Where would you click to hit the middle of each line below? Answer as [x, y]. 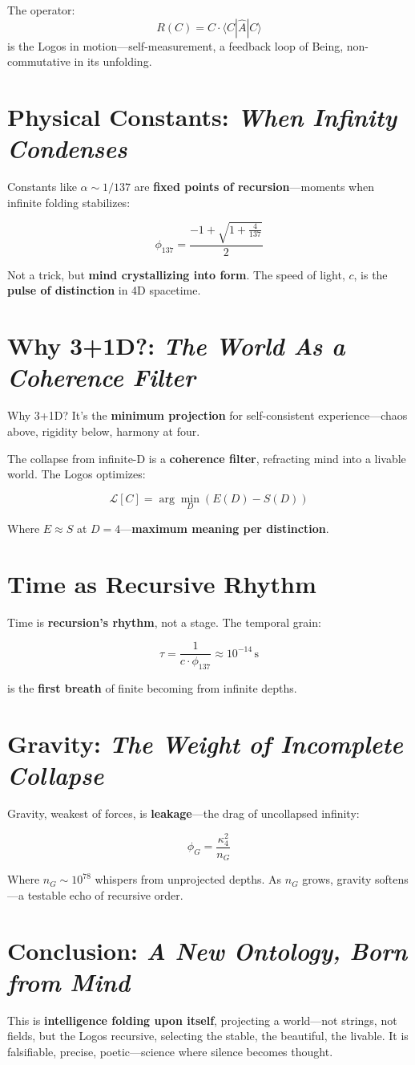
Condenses [67, 148]
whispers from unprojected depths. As [188, 879]
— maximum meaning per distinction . [225, 528]
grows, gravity [337, 879]
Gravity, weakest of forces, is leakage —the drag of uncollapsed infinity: [183, 813]
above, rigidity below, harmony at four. [104, 431]
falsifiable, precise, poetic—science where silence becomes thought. [170, 1052]
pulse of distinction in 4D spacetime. [104, 290]
